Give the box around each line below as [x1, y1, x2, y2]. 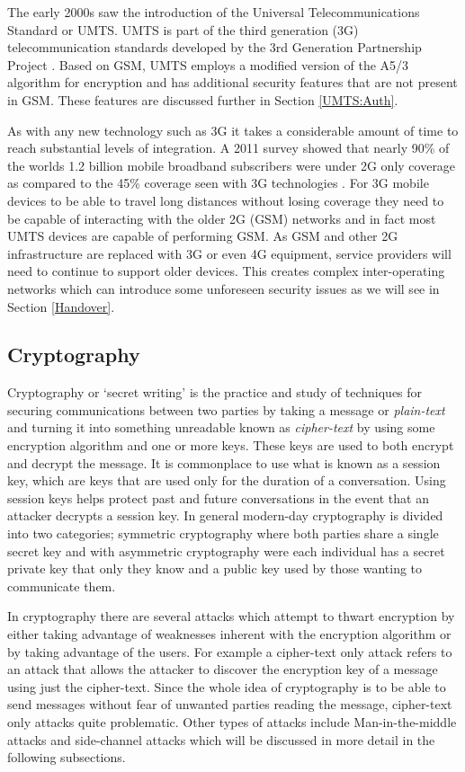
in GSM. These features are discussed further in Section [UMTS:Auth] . [7, 90, 398, 109]
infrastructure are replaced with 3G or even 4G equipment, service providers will [7, 244, 452, 262]
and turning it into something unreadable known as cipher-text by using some [7, 418, 435, 437]
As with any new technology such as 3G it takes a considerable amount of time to [7, 120, 459, 139]
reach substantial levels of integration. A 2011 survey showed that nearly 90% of [7, 138, 450, 157]
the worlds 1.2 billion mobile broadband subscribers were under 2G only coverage [7, 155, 456, 174]
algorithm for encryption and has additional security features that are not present [7, 73, 458, 92]
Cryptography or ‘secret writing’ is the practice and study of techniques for [7, 383, 423, 402]
